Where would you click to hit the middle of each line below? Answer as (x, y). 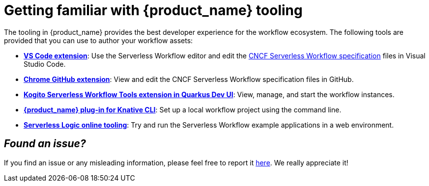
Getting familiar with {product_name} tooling (153, 10)
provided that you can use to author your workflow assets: (99, 40)
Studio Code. (45, 64)
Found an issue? (45, 144)
